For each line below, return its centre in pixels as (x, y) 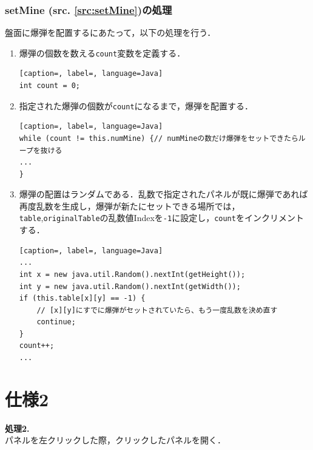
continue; (56, 322)
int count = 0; (50, 86)
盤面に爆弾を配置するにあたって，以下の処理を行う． (110, 32)
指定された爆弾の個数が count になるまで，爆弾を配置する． (136, 105)
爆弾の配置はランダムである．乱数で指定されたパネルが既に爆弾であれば (163, 194)
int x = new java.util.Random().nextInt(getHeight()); (132, 274)
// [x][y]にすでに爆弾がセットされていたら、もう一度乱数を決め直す (157, 310)
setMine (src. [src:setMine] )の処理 (89, 9)
